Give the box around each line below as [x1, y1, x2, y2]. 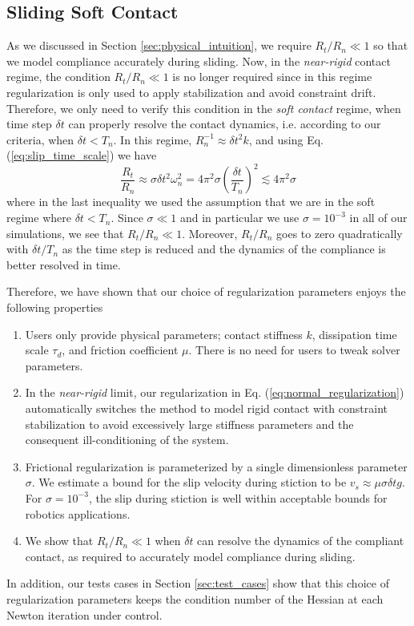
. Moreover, [182, 224, 238, 241]
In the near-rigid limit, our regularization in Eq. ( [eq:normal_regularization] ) [25, 384, 404, 401]
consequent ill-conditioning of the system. [25, 431, 229, 448]
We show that [25, 532, 94, 549]
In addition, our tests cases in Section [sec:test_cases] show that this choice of [6, 575, 389, 592]
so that [373, 37, 408, 54]
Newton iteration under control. [6, 606, 163, 623]
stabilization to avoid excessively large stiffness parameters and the [25, 415, 354, 432]
